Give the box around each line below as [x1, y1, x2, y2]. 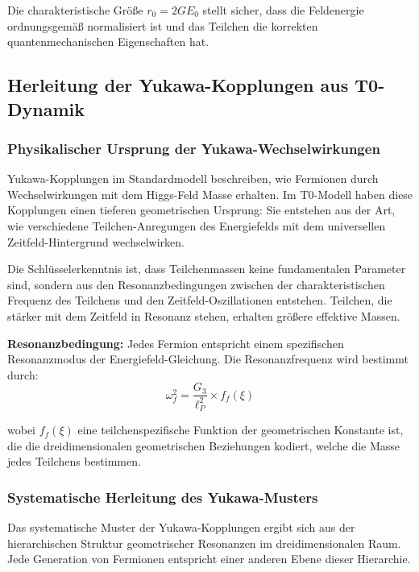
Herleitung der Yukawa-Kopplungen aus [7, 73, 349, 97]
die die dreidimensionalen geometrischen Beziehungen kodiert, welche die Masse [7, 437, 400, 454]
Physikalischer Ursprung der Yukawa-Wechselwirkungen [7, 138, 380, 158]
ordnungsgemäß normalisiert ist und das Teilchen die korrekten [7, 17, 318, 34]
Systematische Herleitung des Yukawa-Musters [7, 487, 318, 507]
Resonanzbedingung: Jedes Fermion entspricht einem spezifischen [7, 334, 344, 351]
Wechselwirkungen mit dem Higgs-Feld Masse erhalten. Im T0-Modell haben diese [7, 185, 413, 202]
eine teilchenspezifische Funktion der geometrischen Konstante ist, [77, 421, 404, 438]
